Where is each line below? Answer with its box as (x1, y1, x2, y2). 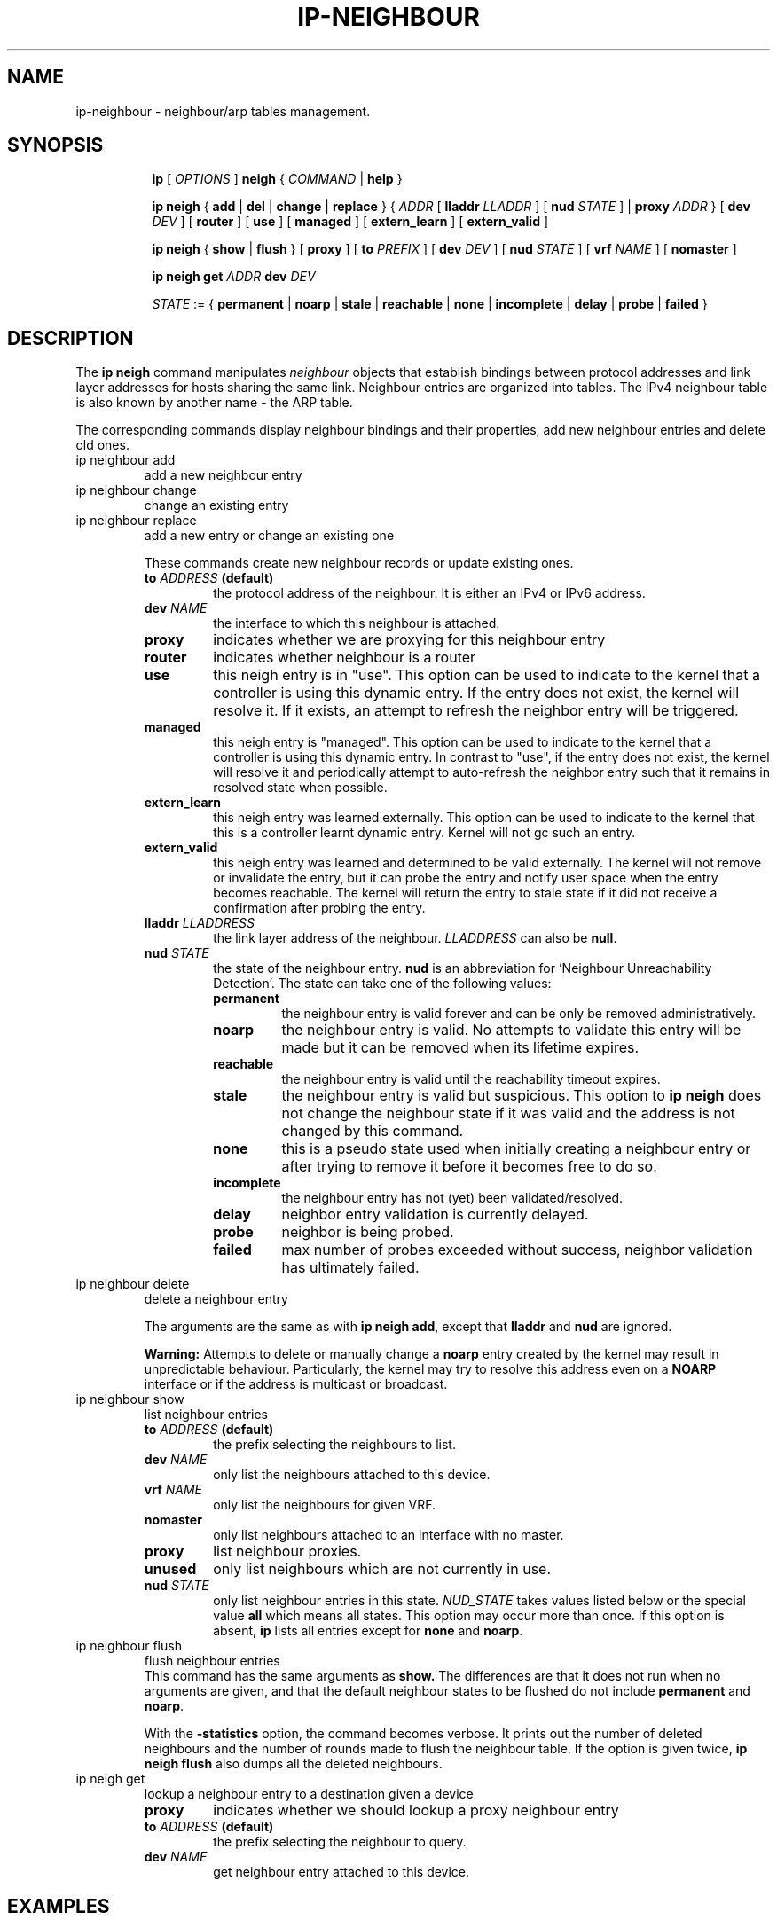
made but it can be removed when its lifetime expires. (281, 1038, 640, 1057)
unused (144, 1560, 197, 1579)
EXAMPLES (7, 1894, 110, 1917)
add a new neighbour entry (144, 467, 302, 483)
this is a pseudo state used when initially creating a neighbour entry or (281, 1140, 751, 1158)
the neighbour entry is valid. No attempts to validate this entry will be (281, 1021, 742, 1039)
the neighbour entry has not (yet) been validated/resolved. (281, 1190, 624, 1206)
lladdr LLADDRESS (144, 915, 255, 931)
